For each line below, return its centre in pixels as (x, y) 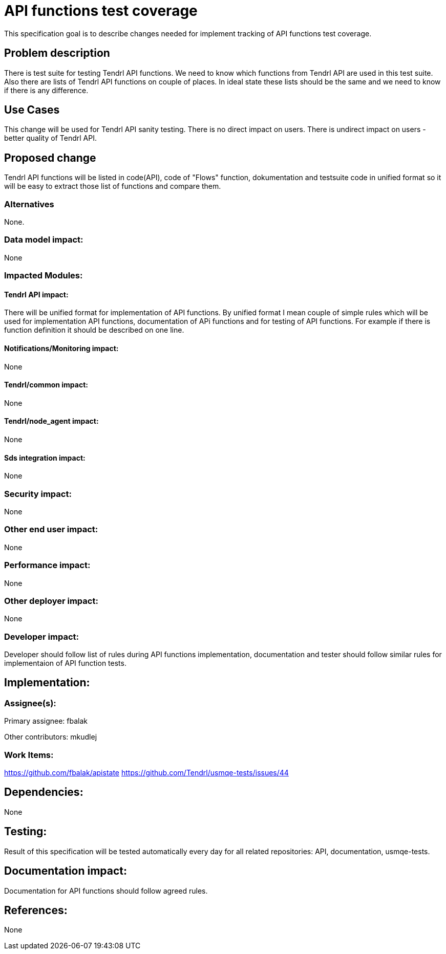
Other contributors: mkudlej (51, 737)
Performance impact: (47, 565)
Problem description (57, 53)
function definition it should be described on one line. (94, 330)
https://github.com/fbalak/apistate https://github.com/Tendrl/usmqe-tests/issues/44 (146, 772)
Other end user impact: (51, 529)
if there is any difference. (46, 90)
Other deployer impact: (51, 601)
